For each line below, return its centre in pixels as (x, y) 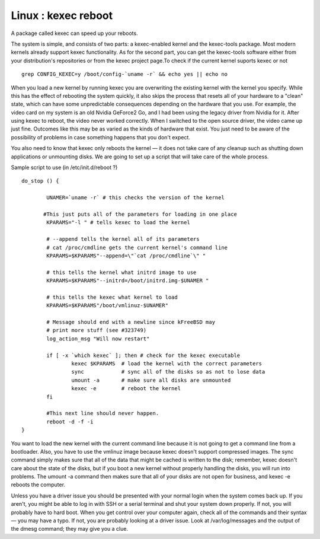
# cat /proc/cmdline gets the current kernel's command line (137, 247)
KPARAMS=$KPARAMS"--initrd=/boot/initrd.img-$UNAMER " (128, 281)
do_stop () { (40, 181)
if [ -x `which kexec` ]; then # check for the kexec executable (143, 355)
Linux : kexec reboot (62, 15)
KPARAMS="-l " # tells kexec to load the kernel (119, 223)
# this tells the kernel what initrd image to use (121, 272)
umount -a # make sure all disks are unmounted (151, 380)
